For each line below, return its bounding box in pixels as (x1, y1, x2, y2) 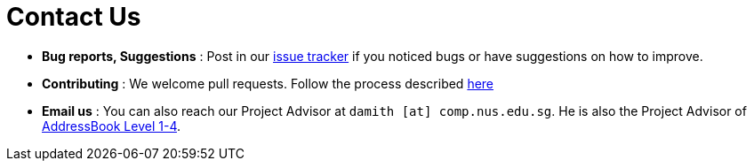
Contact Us (6, 2, 141, 32)
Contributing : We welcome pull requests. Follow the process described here (42, 75, 494, 91)
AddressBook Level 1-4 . (42, 118, 180, 134)
